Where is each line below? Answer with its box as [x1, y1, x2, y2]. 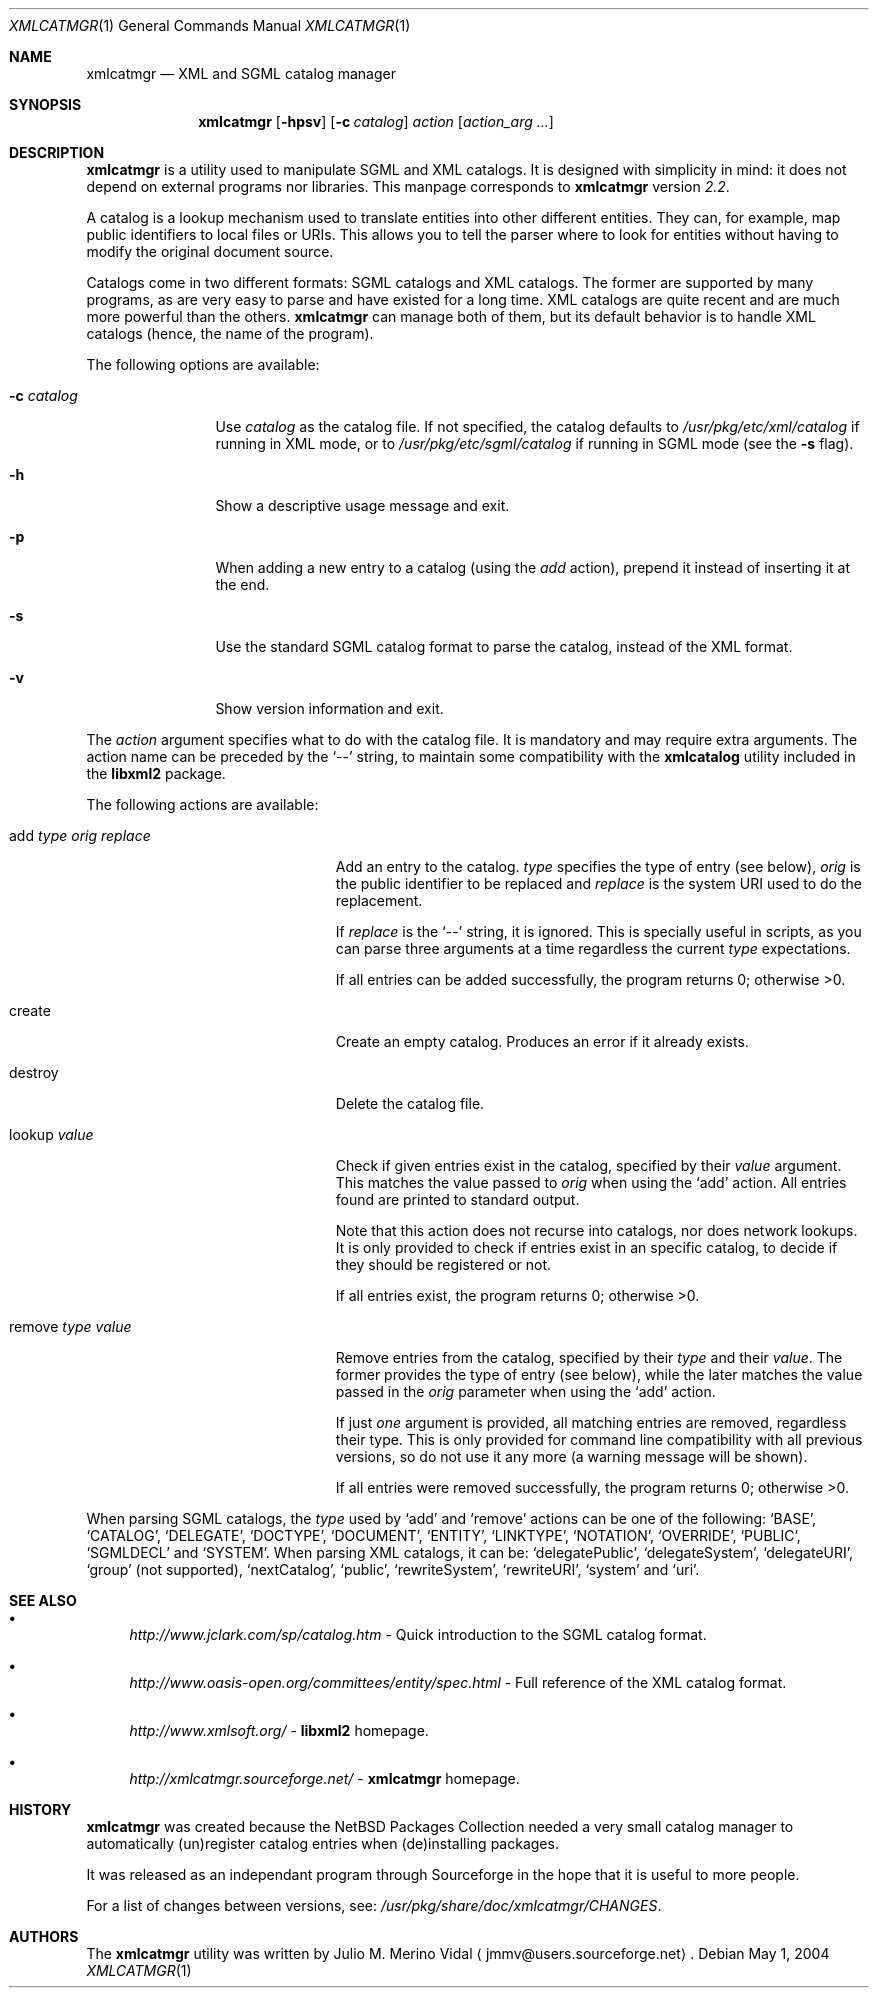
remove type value [9, 1318, 132, 1335]
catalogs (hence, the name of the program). [86, 325, 374, 342]
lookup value [9, 1126, 94, 1143]
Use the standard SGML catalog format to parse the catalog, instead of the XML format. [215, 638, 793, 655]
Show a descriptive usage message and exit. [215, 497, 510, 514]
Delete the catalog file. [335, 1095, 485, 1112]
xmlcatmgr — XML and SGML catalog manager [86, 65, 396, 82]
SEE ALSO [9, 1592, 77, 1609]
